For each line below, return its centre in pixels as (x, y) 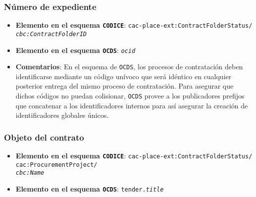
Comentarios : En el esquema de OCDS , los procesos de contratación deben (129, 67)
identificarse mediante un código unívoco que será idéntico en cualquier (124, 76)
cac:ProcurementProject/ (56, 165)
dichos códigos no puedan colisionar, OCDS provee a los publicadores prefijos (130, 96)
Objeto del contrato (44, 137)
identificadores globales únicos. (62, 115)
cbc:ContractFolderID (51, 34)
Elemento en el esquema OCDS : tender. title (90, 189)
